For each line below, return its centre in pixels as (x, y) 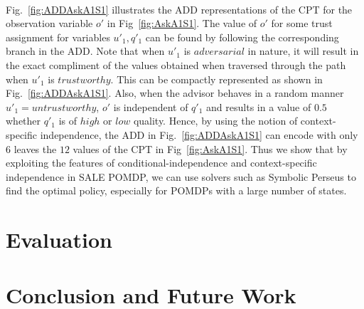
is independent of (151, 106)
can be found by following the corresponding (242, 37)
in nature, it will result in (303, 51)
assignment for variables (58, 37)
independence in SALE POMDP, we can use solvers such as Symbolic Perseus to (181, 176)
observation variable (49, 23)
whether (23, 121)
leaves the (35, 148)
